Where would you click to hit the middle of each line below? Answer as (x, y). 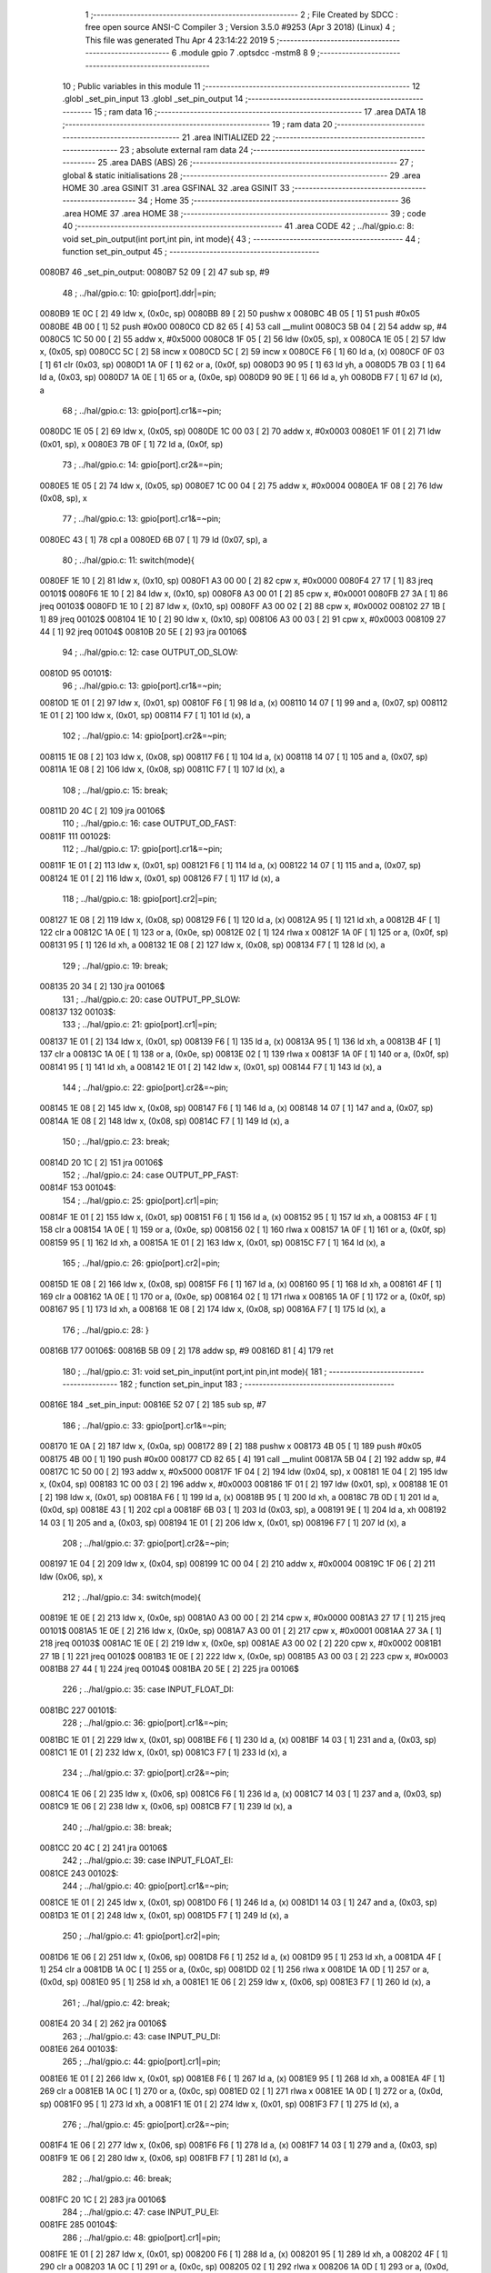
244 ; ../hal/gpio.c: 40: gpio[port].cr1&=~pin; (145, 1886)
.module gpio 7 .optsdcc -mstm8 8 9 (247, 53)
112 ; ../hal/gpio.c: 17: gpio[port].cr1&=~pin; (142, 849)
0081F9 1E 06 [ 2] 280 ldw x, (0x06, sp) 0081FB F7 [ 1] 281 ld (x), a (164, 2158)
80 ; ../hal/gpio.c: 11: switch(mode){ (128, 560)
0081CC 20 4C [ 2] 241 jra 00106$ (104, 1847)
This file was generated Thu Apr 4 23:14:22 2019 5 (180, 40)
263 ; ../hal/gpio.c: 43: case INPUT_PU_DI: (141, 2036)
